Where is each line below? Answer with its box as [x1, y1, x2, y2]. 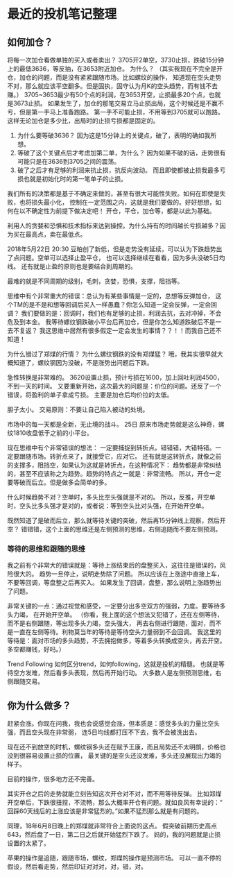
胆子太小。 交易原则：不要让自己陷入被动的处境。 [7, 405, 149, 414]
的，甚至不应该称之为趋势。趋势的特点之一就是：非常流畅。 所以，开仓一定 [7, 470, 222, 477]
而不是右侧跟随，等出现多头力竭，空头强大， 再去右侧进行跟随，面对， [7, 619, 209, 628]
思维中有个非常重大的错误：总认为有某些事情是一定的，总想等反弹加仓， [7, 292, 214, 300]
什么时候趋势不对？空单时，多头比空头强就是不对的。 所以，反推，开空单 [7, 493, 216, 501]
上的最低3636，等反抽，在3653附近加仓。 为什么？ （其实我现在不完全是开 [7, 65, 223, 73]
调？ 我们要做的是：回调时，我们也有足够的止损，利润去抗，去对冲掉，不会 [7, 309, 222, 317]
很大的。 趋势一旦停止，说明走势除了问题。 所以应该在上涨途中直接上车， [12, 570, 223, 578]
